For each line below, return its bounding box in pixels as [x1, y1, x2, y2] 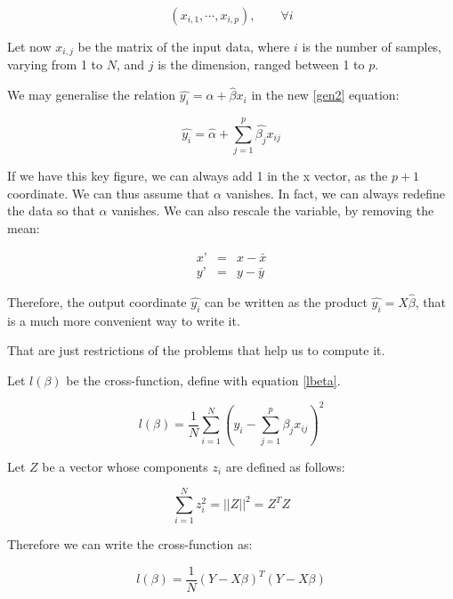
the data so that [7, 201, 95, 220]
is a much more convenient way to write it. [7, 311, 240, 329]
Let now [7, 37, 52, 55]
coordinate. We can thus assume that [7, 183, 210, 202]
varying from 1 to [7, 55, 103, 74]
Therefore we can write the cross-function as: [7, 535, 253, 554]
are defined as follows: [225, 457, 345, 475]
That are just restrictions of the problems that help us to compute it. [7, 341, 385, 360]
